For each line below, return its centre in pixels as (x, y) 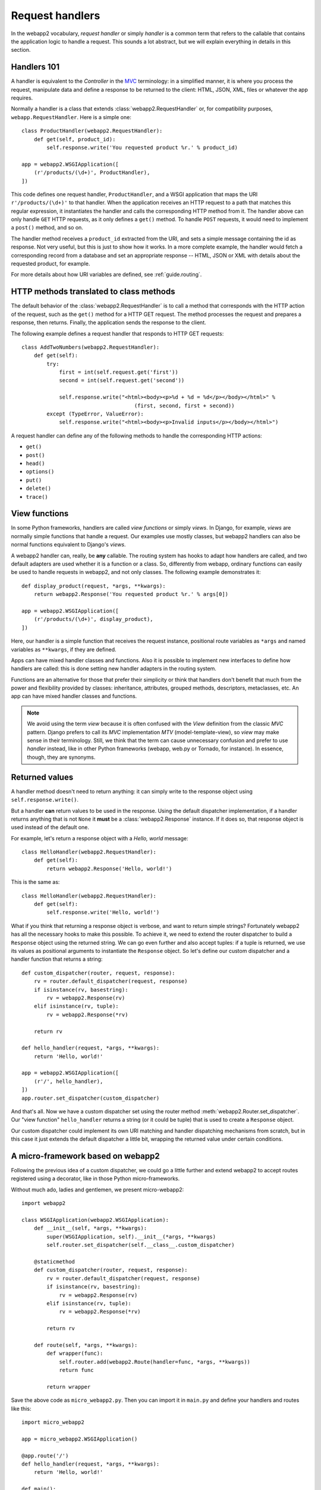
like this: (21, 1408)
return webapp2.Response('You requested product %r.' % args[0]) (131, 594)
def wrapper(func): (75, 1354)
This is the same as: (35, 882)
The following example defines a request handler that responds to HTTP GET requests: (117, 333)
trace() (37, 497)
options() (40, 472)
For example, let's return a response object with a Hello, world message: (100, 838)
